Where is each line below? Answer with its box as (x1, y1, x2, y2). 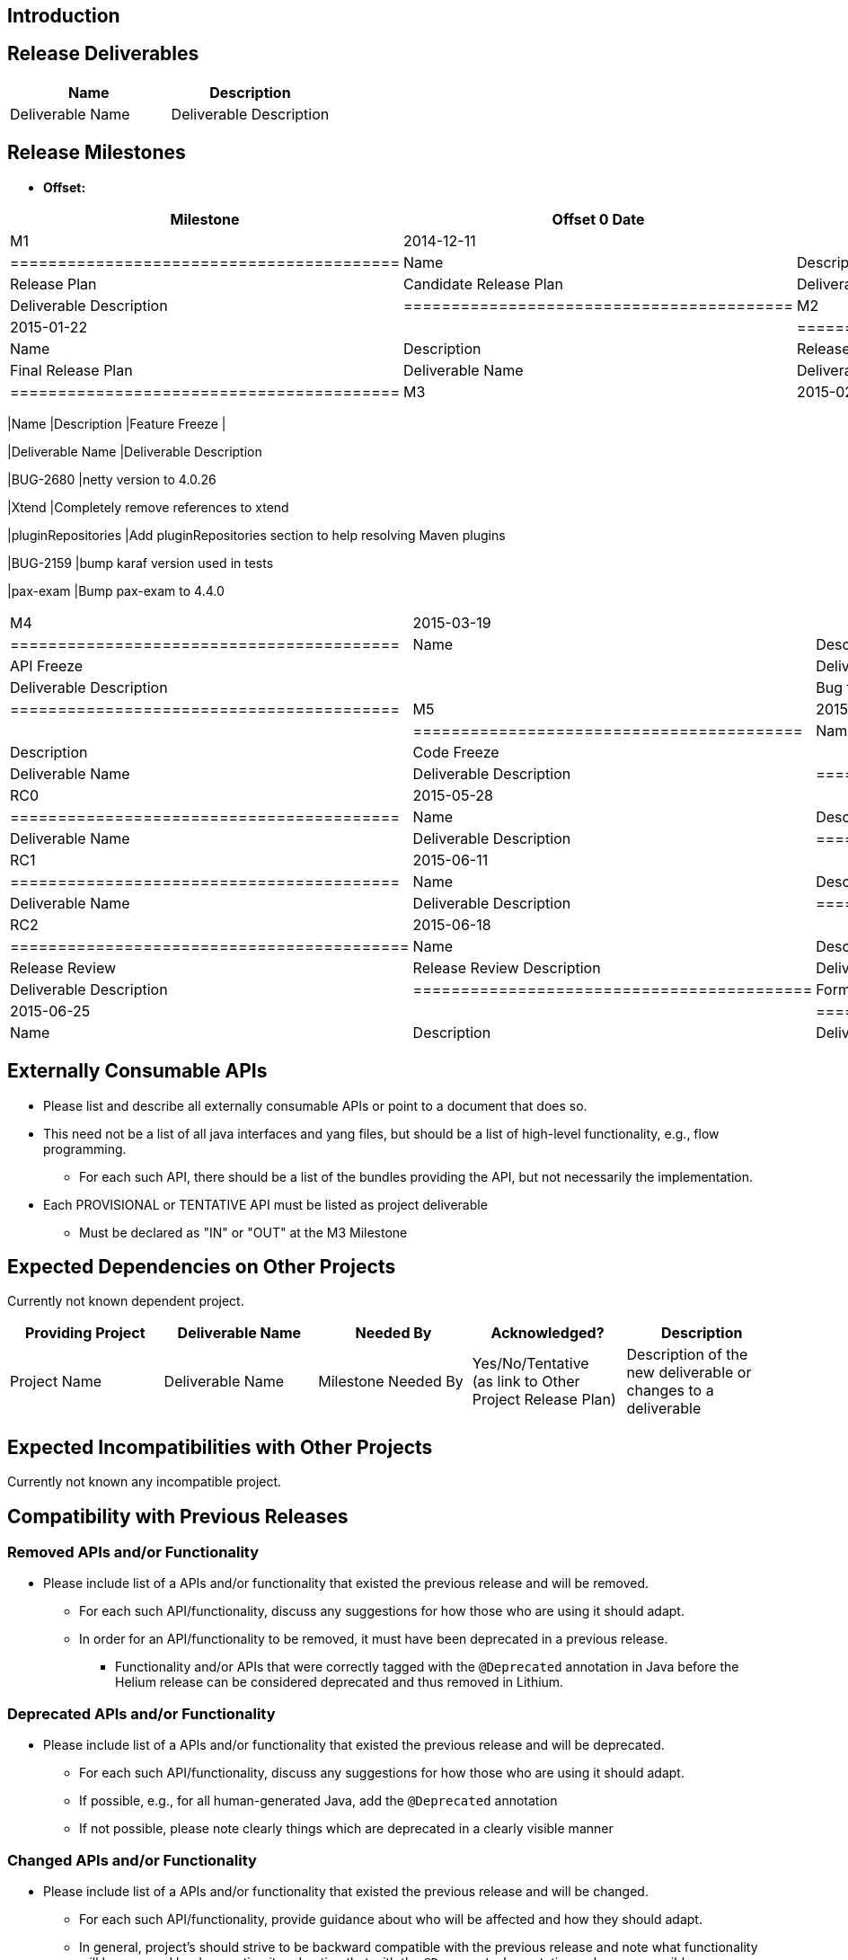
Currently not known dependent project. (7, 1293, 244, 1309)
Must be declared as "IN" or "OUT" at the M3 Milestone (79, 1224, 408, 1240)
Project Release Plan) (472, 1390, 616, 1409)
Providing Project (24, 1324, 146, 1343)
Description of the (626, 1345, 748, 1364)
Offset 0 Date (552, 209, 645, 228)
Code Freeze (412, 742, 499, 761)
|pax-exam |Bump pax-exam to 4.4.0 (7, 582, 225, 599)
